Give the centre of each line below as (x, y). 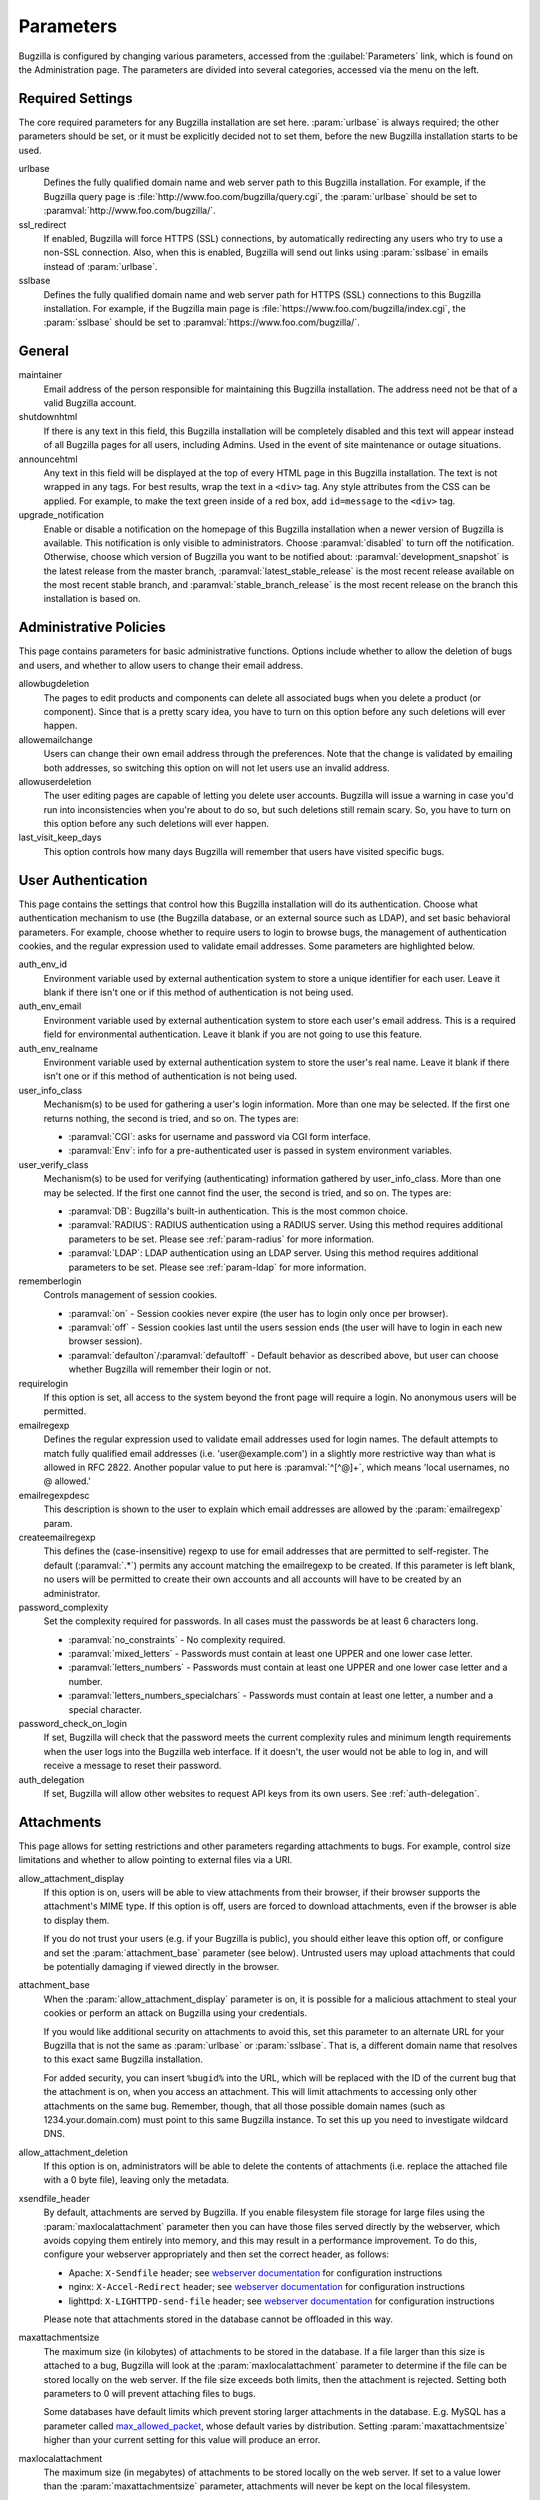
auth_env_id (43, 964)
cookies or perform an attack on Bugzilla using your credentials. (175, 2013)
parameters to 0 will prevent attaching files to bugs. (149, 2393)
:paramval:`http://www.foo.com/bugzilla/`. (129, 211)
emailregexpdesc (54, 1495)
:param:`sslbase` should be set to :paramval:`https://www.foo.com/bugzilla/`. (201, 322)
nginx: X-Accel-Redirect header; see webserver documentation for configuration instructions (266, 2287)
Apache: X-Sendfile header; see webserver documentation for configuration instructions (255, 2272)
